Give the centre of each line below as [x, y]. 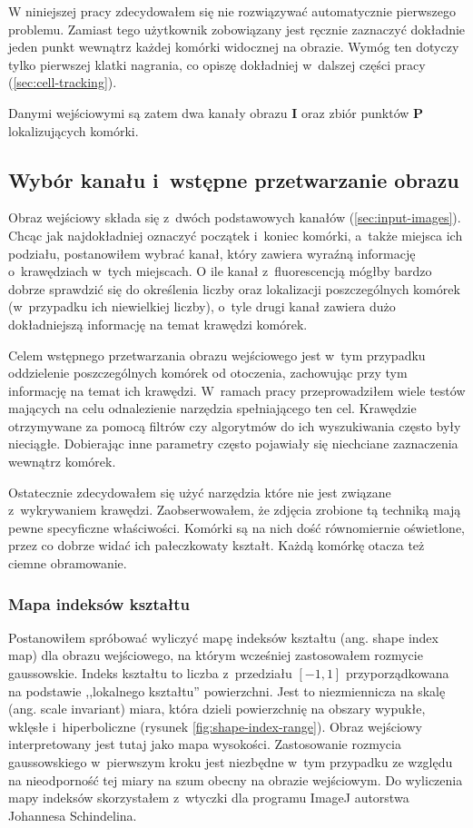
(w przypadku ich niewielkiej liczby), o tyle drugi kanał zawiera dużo [202, 306]
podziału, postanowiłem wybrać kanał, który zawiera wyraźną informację [212, 253]
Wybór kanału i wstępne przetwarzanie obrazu [234, 179]
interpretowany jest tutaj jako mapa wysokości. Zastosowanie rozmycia [205, 744]
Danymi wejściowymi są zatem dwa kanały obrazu [148, 112]
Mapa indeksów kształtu [99, 603]
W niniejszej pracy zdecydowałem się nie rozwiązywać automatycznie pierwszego [232, 11]
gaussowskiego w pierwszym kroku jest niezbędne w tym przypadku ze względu [231, 762]
